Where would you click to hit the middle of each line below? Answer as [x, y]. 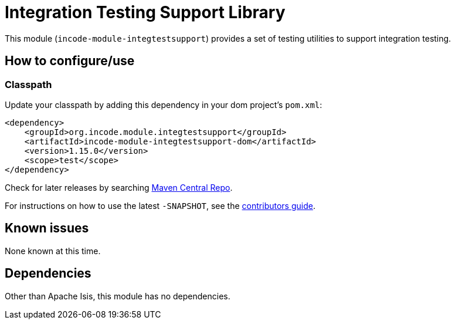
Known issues [47, 228]
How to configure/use [70, 61]
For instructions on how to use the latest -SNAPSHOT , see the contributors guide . [160, 205]
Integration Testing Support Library [145, 12]
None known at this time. [53, 251]
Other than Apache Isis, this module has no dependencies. [118, 296]
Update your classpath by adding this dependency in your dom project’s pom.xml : [164, 104]
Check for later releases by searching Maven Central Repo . [119, 187]
